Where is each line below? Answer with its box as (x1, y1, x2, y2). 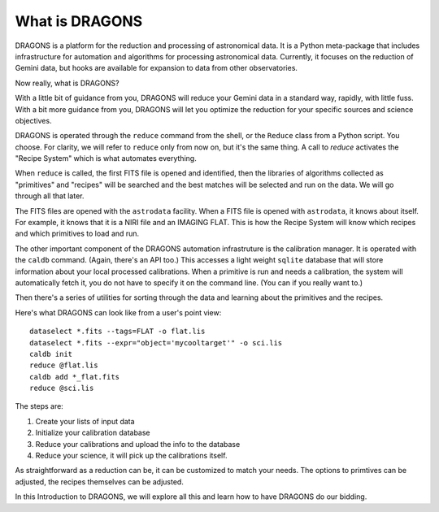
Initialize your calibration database (35, 427, 150, 438)
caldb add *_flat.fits (29, 372, 120, 381)
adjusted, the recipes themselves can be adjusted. (15, 476, 185, 487)
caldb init (29, 349, 73, 358)
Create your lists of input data (35, 416, 135, 426)
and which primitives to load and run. (15, 228, 140, 239)
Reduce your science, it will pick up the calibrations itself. (35, 451, 228, 461)
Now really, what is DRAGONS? (15, 78, 120, 88)
